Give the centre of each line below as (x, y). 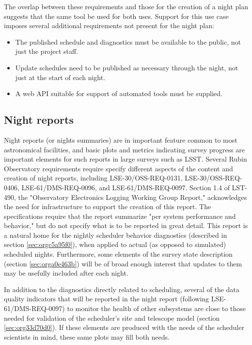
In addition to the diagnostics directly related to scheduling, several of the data (122, 289)
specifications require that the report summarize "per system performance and (120, 216)
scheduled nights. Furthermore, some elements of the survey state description (118, 254)
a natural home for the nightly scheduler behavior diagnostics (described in (116, 235)
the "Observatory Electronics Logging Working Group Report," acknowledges (133, 197)
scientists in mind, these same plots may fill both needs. (87, 337)
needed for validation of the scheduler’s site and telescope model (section (112, 318)
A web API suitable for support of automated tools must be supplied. (119, 93)
